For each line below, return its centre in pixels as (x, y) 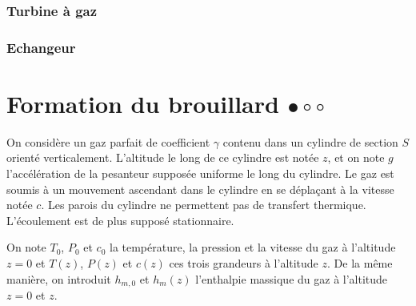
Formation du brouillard (143, 103)
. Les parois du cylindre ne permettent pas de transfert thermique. (204, 205)
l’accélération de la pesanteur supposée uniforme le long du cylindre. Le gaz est (200, 173)
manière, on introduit (59, 278)
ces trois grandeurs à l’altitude (244, 262)
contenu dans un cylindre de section (310, 141)
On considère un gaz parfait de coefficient (108, 141)
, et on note (356, 157)
